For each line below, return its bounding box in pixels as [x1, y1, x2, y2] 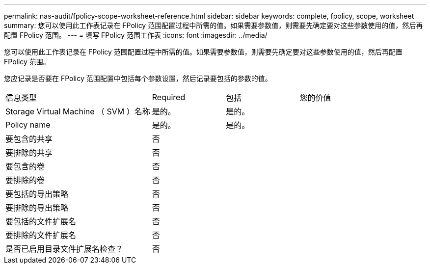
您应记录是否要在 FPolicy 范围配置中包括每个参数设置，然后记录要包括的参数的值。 [4, 74, 272, 82]
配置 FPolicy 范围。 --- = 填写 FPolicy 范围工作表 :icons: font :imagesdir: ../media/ [4, 31, 268, 39]
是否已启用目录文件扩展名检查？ [5, 244, 124, 254]
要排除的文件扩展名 [5, 230, 77, 240]
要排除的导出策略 [5, 203, 69, 213]
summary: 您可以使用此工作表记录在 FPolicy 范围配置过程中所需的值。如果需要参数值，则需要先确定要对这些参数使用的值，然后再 [4, 21, 423, 29]
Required [152, 92, 186, 102]
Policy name [5, 120, 51, 130]
